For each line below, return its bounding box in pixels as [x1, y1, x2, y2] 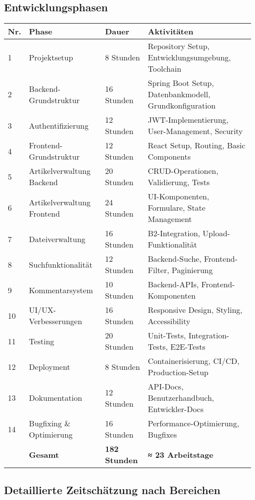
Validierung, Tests [148, 176, 210, 188]
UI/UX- [29, 304, 56, 316]
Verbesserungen [29, 315, 82, 327]
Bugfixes [148, 429, 177, 441]
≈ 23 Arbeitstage [148, 448, 213, 460]
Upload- [203, 227, 230, 239]
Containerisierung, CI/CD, [148, 355, 240, 367]
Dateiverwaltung [29, 233, 86, 245]
